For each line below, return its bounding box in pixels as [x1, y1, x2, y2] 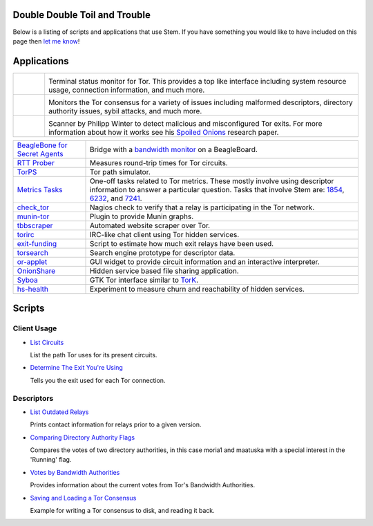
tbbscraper [17, 220, 53, 230]
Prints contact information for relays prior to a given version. [30, 420, 202, 429]
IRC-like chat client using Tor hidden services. [90, 229, 240, 239]
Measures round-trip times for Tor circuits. [90, 158, 228, 167]
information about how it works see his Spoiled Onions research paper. [48, 127, 279, 137]
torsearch [17, 247, 48, 257]
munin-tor [17, 212, 50, 221]
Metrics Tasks [17, 185, 63, 194]
